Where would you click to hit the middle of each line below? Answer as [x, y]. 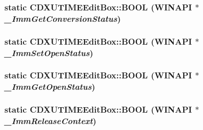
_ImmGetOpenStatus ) [50, 87]
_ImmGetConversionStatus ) [63, 18]
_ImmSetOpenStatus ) [49, 52]
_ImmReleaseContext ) [51, 121]
